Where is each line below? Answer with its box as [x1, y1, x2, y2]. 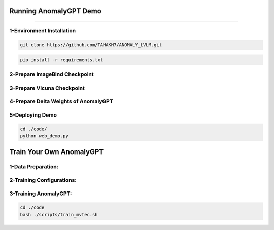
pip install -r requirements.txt [20, 57, 104, 63]
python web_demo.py [20, 133, 68, 139]
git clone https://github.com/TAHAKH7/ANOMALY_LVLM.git [20, 42, 162, 48]
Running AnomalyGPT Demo [9, 7, 101, 15]
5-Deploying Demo [9, 111, 57, 119]
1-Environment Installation [9, 27, 76, 34]
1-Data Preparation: [9, 163, 59, 170]
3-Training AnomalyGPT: [9, 190, 72, 197]
